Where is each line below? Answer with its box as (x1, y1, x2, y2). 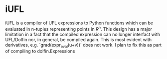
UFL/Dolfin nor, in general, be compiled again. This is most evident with (5, 36, 152, 43)
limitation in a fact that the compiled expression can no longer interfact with (5, 31, 161, 37)
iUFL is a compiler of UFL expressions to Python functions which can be (5, 20, 154, 26)
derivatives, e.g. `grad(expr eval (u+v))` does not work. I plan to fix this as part (5, 42, 162, 49)
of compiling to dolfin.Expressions (5, 48, 75, 54)
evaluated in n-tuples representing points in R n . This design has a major (5, 25, 153, 32)
